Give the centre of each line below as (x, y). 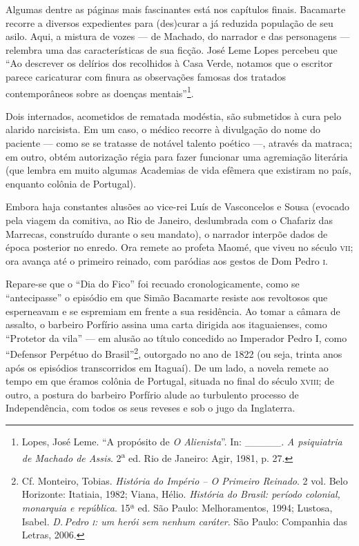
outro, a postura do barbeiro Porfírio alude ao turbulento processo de (152, 394)
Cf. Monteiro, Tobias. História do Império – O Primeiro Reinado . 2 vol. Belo (185, 480)
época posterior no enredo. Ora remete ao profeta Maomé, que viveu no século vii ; (179, 247)
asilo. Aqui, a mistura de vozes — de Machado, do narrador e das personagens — (178, 36)
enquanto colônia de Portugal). (71, 183)
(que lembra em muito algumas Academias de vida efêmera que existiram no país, (178, 170)
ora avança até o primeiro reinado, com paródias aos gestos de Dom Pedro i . (167, 260)
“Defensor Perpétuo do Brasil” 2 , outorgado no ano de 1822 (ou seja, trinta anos (174, 353)
